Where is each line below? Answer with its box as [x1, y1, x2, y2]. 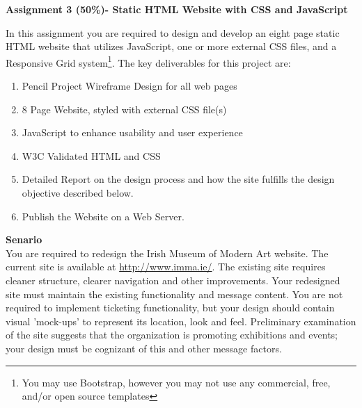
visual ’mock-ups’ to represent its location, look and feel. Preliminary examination [6, 313, 356, 328]
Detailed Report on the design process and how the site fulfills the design [22, 172, 335, 186]
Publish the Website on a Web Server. [22, 209, 184, 223]
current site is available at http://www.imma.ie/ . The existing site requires [6, 259, 326, 274]
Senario [6, 232, 42, 247]
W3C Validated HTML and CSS [22, 148, 161, 163]
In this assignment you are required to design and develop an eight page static [6, 25, 340, 40]
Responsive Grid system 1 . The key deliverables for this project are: [6, 53, 291, 70]
